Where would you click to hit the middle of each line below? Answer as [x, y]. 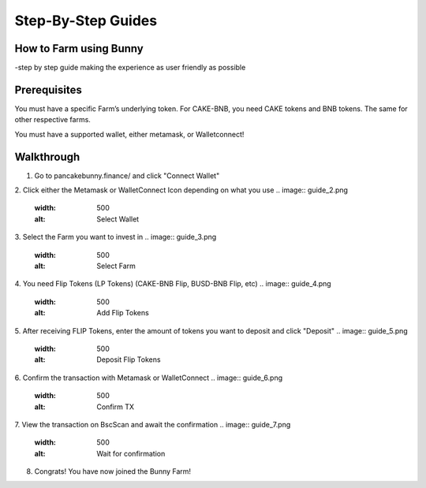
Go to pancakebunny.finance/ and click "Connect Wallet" [127, 175]
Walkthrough [47, 156]
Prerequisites [48, 89]
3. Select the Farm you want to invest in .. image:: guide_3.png [116, 237]
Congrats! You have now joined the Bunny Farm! [113, 471]
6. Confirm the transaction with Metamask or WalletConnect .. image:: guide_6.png [149, 378]
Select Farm [116, 266]
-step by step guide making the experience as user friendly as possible [130, 68]
